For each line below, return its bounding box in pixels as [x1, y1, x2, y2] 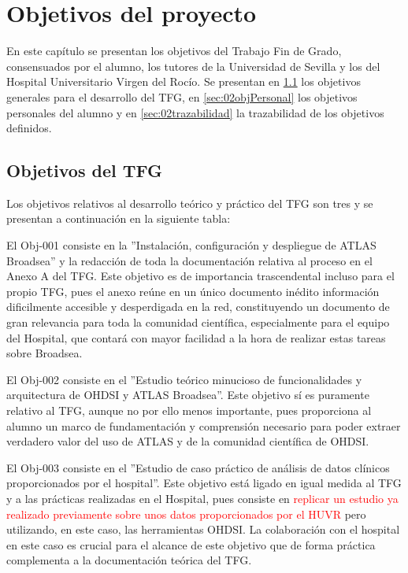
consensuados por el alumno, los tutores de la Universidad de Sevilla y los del [6, 57, 380, 74]
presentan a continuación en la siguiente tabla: [6, 210, 231, 227]
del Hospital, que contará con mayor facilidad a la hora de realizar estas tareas [6, 329, 386, 346]
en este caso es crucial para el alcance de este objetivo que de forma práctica [6, 536, 376, 553]
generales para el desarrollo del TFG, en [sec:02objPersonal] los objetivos [6, 88, 358, 105]
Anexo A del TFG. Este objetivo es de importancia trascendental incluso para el [6, 268, 395, 284]
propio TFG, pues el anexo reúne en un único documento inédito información [6, 283, 380, 299]
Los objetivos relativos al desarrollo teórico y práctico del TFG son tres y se [6, 194, 373, 211]
